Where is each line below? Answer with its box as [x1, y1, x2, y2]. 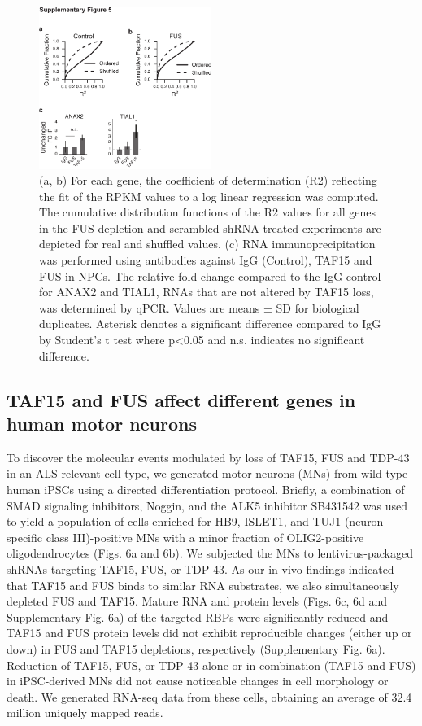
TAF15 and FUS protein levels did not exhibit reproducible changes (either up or [7, 624, 412, 641]
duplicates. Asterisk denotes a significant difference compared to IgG [39, 315, 381, 332]
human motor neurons [7, 411, 198, 435]
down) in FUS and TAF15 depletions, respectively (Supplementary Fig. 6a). [7, 640, 385, 657]
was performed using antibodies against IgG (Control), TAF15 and [39, 251, 372, 269]
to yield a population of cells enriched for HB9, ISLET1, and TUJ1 [7, 513, 342, 530]
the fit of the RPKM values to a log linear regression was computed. [39, 187, 379, 204]
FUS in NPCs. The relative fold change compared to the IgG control [39, 267, 381, 284]
